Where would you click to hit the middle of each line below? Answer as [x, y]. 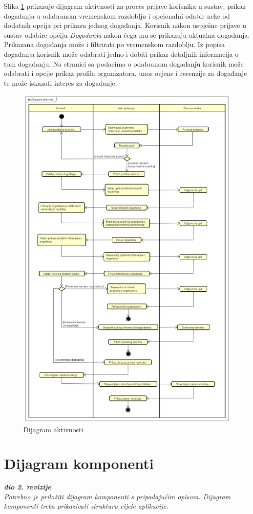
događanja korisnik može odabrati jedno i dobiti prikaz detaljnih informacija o [121, 54]
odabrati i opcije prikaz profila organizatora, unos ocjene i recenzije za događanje [126, 73]
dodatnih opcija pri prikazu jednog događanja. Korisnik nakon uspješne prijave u [125, 25]
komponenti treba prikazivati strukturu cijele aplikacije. [86, 506]
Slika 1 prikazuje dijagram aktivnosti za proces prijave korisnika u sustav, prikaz [125, 6]
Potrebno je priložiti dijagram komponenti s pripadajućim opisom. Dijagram [117, 496]
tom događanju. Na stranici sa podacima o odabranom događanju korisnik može [124, 63]
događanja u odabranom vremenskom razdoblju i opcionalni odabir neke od [117, 15]
